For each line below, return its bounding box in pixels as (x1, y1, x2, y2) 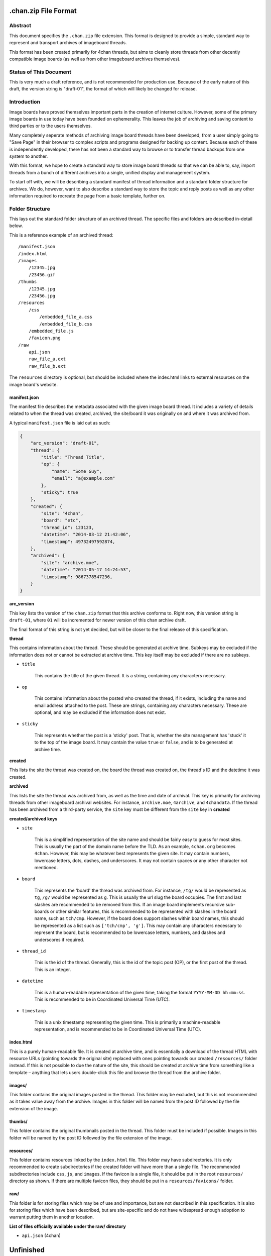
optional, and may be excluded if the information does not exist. (34, 709, 166, 715)
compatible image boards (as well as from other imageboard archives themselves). (9, 56, 181, 62)
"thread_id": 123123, (41, 525, 94, 530)
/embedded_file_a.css (39, 314, 93, 320)
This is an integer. (34, 966, 71, 972)
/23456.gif (28, 272, 56, 277)
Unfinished (9, 1245, 45, 1254)
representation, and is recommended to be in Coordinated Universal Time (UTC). (34, 1026, 202, 1032)
